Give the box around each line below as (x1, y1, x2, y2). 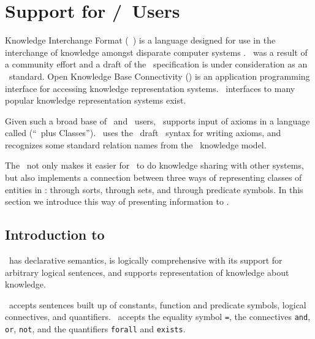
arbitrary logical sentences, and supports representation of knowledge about (5, 265, 289, 278)
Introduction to (5, 225, 105, 244)
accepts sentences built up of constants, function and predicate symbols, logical (9, 298, 306, 311)
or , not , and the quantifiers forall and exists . (5, 322, 186, 335)
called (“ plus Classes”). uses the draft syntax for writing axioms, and (5, 126, 281, 139)
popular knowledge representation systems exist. (5, 94, 186, 107)
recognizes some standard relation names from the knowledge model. (5, 138, 267, 151)
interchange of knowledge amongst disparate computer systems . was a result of (5, 45, 308, 58)
